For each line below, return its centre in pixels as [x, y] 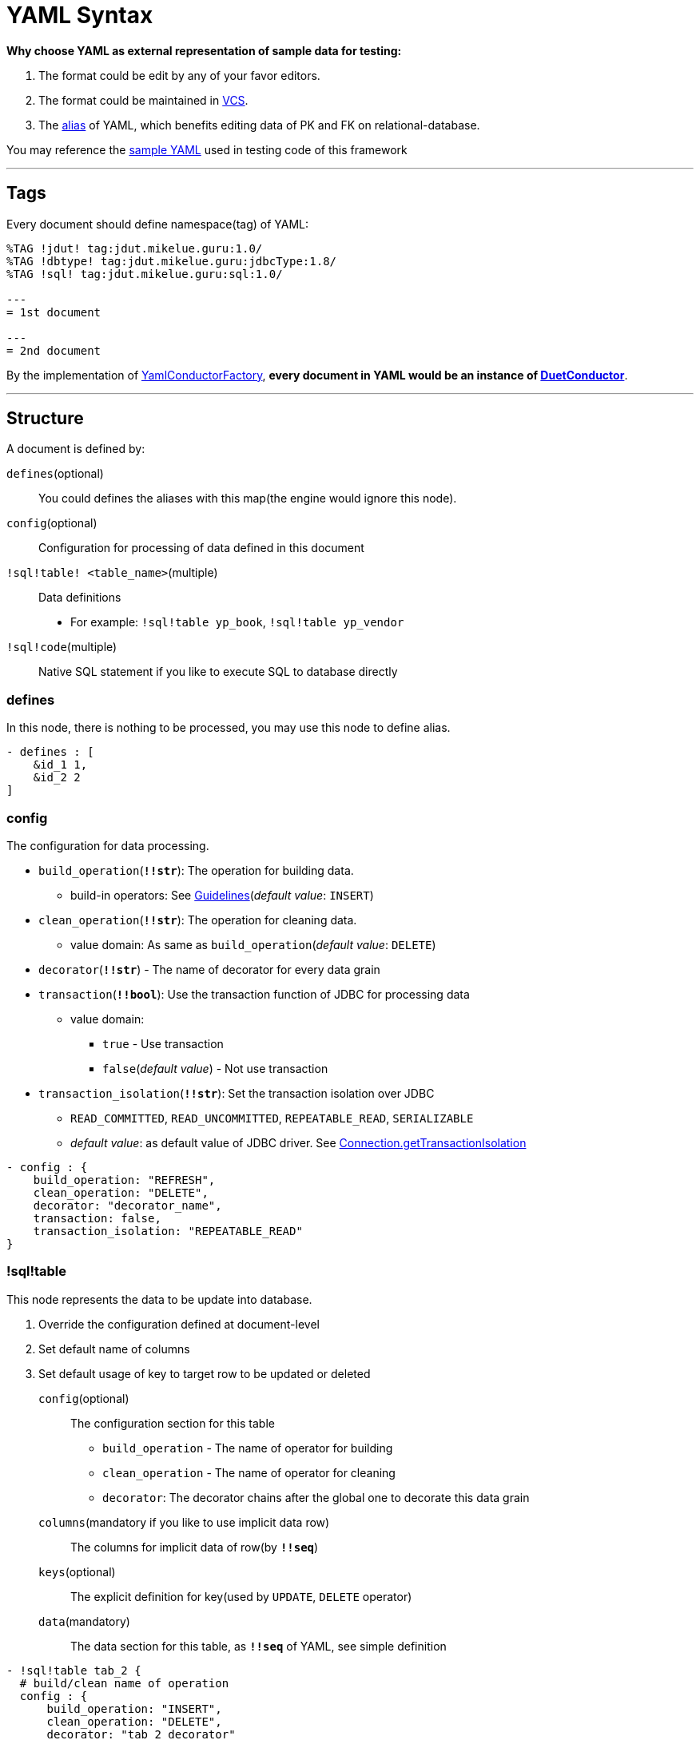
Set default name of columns [114, 1349]
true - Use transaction [163, 1043]
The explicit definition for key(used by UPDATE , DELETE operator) [241, 1596]
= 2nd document [54, 350]
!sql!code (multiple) [62, 647]
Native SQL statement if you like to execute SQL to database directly [218, 672]
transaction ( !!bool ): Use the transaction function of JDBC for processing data [254, 994]
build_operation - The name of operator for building [248, 1448]
